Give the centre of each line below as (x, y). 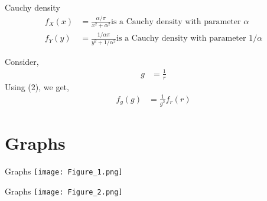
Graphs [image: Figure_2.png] (64, 191)
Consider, (22, 61)
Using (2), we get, (37, 86)
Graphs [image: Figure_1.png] (64, 171)
